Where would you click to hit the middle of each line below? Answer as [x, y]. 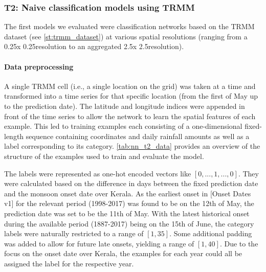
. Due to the [239, 243]
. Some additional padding [211, 233]
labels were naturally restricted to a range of [74, 233]
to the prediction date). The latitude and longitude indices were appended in [125, 106]
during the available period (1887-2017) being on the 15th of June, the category [129, 223]
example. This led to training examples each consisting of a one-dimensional [123, 126]
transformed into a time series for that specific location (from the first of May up [131, 96]
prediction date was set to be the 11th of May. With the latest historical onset [127, 213]
